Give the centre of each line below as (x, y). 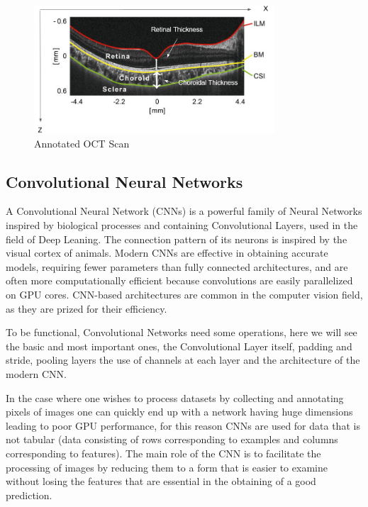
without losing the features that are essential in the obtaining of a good (161, 481)
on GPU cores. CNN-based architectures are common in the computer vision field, (184, 295)
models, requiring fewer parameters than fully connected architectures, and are (177, 266)
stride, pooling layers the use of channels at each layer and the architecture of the (183, 360)
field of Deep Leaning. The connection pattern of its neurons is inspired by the (177, 239)
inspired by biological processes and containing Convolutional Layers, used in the (182, 225)
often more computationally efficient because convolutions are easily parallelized (179, 280)
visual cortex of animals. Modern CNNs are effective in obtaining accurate (167, 253)
